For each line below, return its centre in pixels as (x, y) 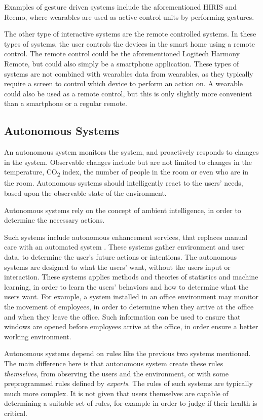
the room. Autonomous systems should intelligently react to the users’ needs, (124, 183)
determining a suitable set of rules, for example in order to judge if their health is (131, 403)
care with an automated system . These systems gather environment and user (124, 247)
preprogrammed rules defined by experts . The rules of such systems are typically (128, 383)
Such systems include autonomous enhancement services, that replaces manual (126, 237)
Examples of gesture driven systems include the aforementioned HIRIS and (120, 7)
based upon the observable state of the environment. (85, 193)
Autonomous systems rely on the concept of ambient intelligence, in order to (123, 210)
